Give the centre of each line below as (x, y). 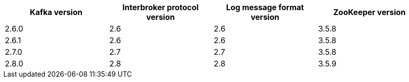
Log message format (265, 7)
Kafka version (56, 12)
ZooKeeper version (370, 12)
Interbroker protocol (160, 7)
